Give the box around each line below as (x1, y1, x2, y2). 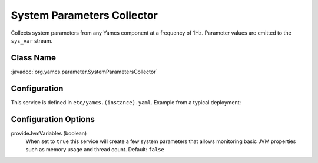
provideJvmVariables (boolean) (11, 130, 87, 137)
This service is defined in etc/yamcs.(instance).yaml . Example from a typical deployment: (11, 99, 241, 106)
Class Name (11, 53, 56, 63)
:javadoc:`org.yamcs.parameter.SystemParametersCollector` (11, 68, 158, 75)
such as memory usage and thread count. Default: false (25, 146, 165, 153)
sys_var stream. (11, 37, 53, 44)
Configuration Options (11, 114, 95, 124)
